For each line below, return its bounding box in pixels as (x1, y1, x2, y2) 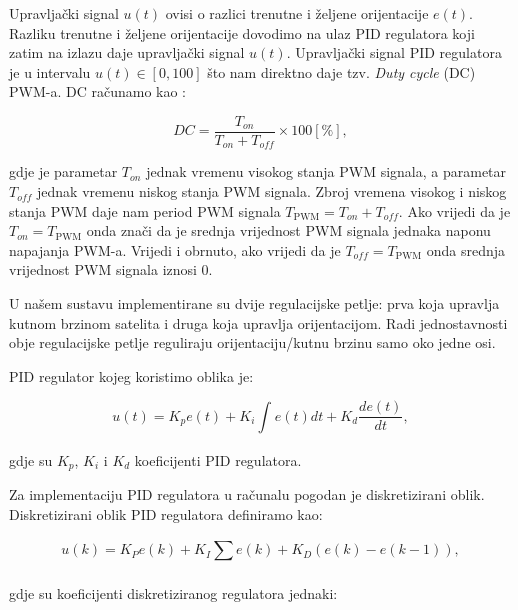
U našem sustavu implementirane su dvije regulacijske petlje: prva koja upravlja (9, 293, 500, 314)
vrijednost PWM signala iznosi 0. (9, 259, 213, 280)
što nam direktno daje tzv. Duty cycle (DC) (207, 61, 476, 82)
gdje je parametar (9, 161, 118, 182)
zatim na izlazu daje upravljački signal (9, 42, 245, 63)
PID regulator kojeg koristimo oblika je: (9, 365, 254, 386)
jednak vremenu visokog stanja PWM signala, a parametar (146, 161, 507, 182)
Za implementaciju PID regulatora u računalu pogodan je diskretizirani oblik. (9, 484, 485, 505)
